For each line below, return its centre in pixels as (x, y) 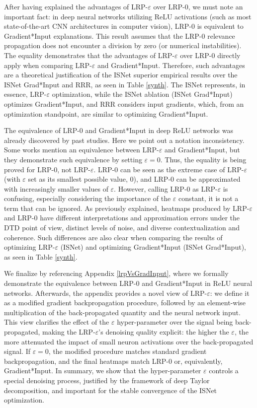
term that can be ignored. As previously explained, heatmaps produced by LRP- (127, 208)
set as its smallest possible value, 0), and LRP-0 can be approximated (134, 179)
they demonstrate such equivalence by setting (73, 159)
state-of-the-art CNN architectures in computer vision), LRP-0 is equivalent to (124, 26)
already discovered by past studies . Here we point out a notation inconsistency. (124, 140)
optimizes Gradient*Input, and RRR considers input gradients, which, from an (124, 103)
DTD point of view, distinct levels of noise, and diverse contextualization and (122, 228)
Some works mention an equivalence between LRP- (82, 150)
